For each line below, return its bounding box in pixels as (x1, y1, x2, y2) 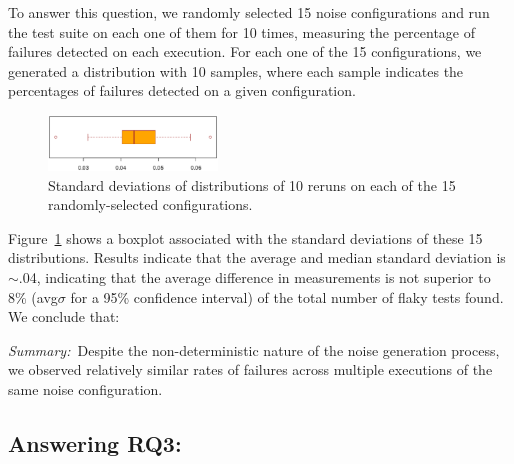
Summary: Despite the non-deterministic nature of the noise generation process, (8, 339, 500, 360)
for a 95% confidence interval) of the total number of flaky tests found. (70, 286, 504, 307)
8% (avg (8, 286, 58, 307)
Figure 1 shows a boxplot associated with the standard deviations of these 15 (8, 227, 483, 248)
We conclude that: (8, 306, 120, 327)
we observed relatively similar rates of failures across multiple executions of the (8, 359, 493, 380)
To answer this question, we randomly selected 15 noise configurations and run (8, 2, 490, 22)
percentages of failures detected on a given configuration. (8, 80, 356, 101)
